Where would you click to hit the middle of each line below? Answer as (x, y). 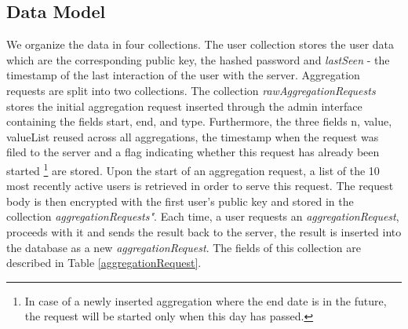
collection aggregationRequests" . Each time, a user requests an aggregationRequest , (203, 216)
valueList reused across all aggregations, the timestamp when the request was (193, 136)
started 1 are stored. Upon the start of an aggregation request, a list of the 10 (193, 169)
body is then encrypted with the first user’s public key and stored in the (180, 201)
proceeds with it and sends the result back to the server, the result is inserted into (204, 231)
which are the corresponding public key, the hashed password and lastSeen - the (198, 59)
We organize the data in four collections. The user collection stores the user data (200, 44)
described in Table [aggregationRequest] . (104, 263)
